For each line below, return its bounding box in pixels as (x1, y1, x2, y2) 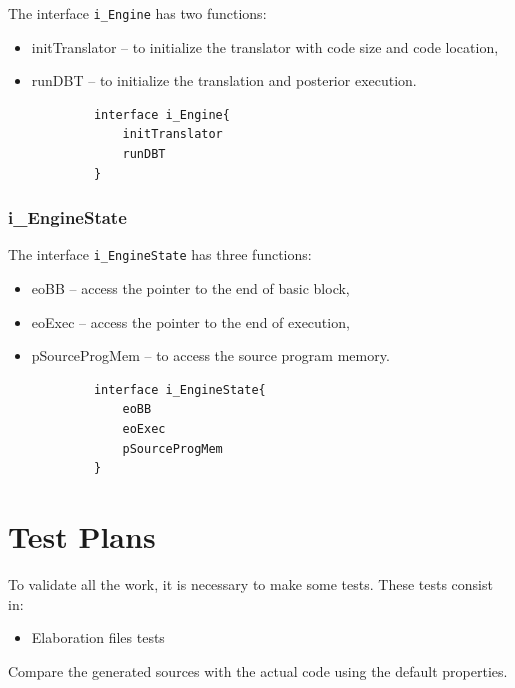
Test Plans (8, 516, 156, 557)
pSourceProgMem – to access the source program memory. (31, 345, 390, 366)
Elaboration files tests (31, 627, 165, 648)
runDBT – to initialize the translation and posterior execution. (31, 70, 417, 91)
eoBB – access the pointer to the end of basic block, (31, 278, 350, 299)
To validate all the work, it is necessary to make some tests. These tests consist (8, 573, 493, 594)
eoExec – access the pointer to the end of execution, (31, 311, 350, 332)
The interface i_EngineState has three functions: (8, 244, 312, 265)
